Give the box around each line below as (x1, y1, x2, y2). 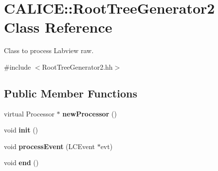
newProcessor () (62, 108, 117, 118)
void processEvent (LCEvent (4, 141, 95, 151)
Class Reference (4, 17, 112, 37)
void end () (4, 157, 39, 168)
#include (4, 61, 31, 72)
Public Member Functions (4, 85, 137, 100)
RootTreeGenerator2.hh (42, 61, 113, 72)
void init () (4, 125, 38, 135)
